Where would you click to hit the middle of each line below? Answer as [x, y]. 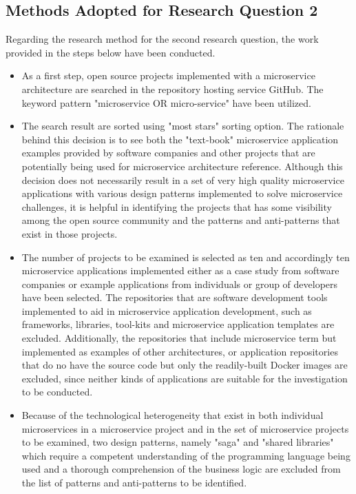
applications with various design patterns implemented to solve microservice [182, 193]
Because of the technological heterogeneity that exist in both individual [172, 415]
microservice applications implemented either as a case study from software [180, 270]
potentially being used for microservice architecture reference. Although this [182, 166]
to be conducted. [57, 392]
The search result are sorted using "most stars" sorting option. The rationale [183, 126]
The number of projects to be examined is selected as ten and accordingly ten [186, 257]
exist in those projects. [70, 233]
